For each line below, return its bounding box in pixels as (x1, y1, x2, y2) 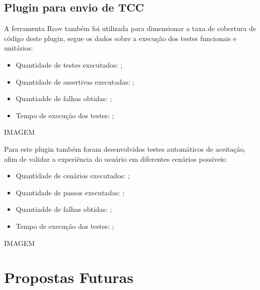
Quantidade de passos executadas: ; (16, 187, 125, 197)
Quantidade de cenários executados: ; (16, 170, 130, 181)
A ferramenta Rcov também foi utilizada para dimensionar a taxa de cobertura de (4, 23, 256, 34)
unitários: (4, 43, 33, 53)
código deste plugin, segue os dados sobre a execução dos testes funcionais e (4, 33, 236, 43)
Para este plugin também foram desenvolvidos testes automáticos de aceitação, (4, 143, 246, 154)
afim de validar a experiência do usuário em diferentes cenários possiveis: (4, 153, 227, 164)
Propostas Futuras (4, 267, 134, 287)
